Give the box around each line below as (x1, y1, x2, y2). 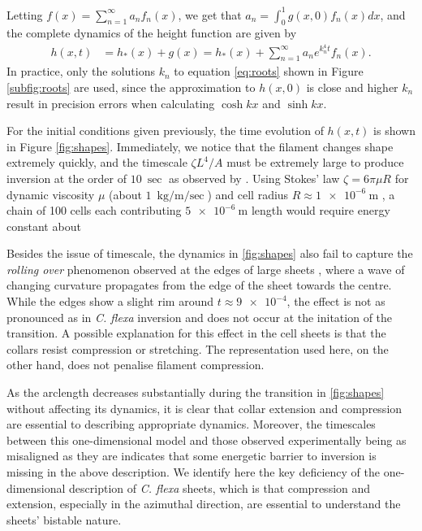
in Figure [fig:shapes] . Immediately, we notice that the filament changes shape (6, 137, 394, 155)
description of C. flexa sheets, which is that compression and (69, 479, 371, 496)
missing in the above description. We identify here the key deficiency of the (6, 464, 380, 481)
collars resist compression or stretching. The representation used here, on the (6, 340, 389, 357)
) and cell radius (207, 185, 289, 202)
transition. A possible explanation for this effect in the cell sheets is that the (6, 324, 386, 342)
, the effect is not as (286, 293, 385, 310)
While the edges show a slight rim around (6, 293, 214, 310)
